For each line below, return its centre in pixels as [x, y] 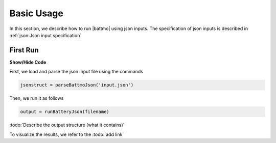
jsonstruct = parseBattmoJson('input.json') [77, 85]
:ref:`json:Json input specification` [45, 35]
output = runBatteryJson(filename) [65, 112]
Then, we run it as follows [37, 98]
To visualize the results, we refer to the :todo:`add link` [67, 134]
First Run [24, 50]
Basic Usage [36, 13]
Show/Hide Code [28, 62]
